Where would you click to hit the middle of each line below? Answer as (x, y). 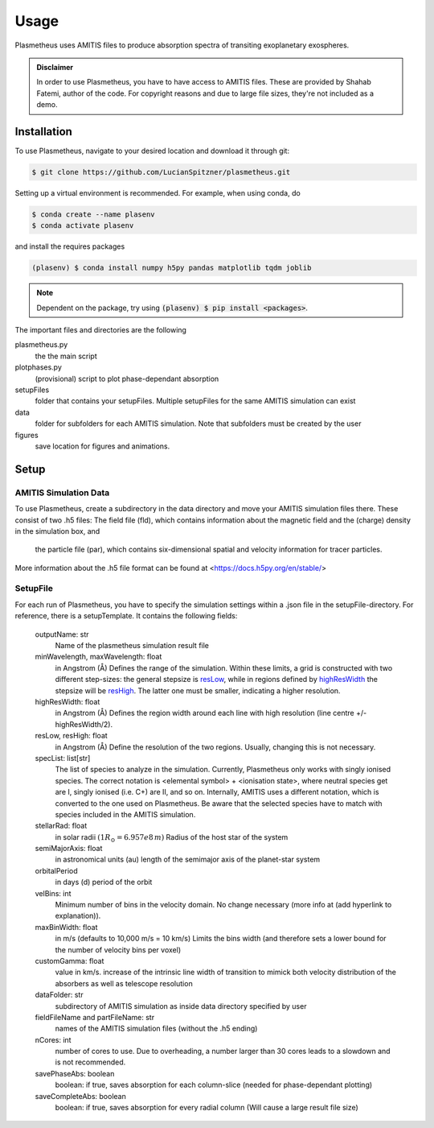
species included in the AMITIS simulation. (125, 814)
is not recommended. (90, 1062)
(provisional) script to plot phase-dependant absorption (127, 378)
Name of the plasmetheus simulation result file (132, 646)
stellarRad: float (61, 826)
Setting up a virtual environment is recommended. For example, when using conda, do (158, 192)
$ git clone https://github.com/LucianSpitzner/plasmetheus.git (161, 172)
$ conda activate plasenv (83, 226)
